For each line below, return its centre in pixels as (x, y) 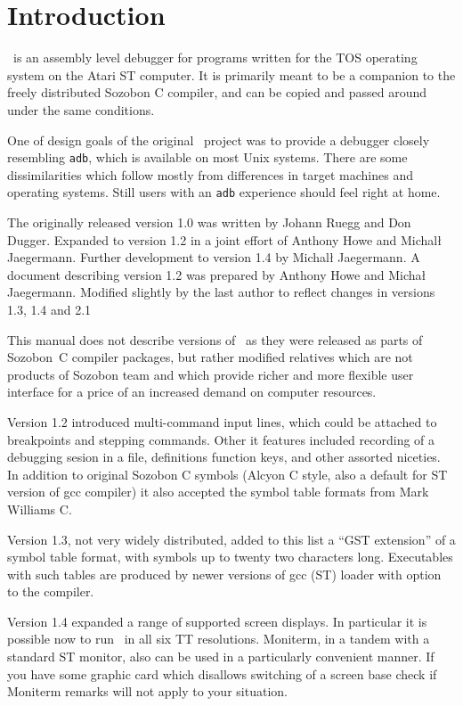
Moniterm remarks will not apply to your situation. (147, 691)
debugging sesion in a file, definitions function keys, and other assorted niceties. (224, 457)
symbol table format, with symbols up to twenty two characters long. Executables (230, 557)
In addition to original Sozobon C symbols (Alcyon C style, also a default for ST (227, 474)
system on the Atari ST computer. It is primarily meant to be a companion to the (231, 74)
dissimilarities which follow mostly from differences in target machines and (210, 174)
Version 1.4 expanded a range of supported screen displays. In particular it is (217, 621)
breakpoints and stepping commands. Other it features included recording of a (221, 439)
